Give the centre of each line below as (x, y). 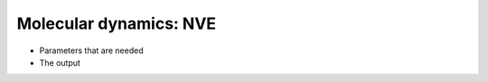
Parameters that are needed (91, 50)
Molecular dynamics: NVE (117, 23)
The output (60, 62)
